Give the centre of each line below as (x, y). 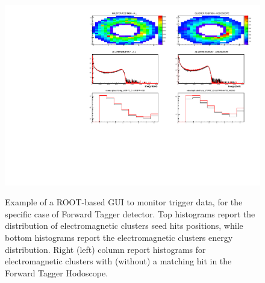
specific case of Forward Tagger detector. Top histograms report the (130, 213)
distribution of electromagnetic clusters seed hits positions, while (124, 225)
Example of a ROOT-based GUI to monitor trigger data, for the (124, 202)
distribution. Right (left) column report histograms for (105, 249)
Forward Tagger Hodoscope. (57, 272)
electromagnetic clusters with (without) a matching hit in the (118, 261)
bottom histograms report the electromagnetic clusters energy (119, 238)
